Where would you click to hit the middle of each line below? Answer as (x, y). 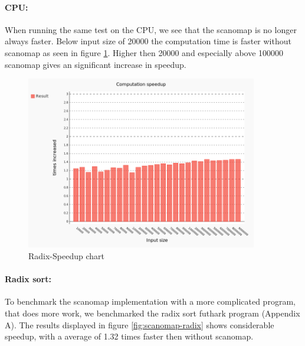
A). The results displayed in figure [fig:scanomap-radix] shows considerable (140, 324)
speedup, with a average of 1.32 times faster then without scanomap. (129, 336)
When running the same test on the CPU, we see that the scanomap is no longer (151, 29)
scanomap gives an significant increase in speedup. (96, 64)
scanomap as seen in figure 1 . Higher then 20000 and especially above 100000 (144, 52)
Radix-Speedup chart (66, 255)
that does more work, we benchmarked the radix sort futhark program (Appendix (152, 313)
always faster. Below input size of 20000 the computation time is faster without (148, 41)
